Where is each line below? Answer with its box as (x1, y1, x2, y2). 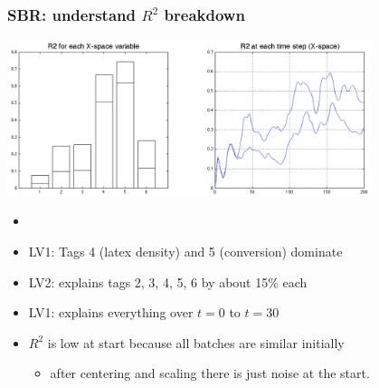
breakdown (164, 3, 245, 25)
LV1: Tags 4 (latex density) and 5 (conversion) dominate (28, 242, 343, 261)
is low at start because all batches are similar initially (47, 333, 345, 352)
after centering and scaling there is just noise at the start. (50, 364, 370, 383)
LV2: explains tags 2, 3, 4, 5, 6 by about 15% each (28, 272, 308, 291)
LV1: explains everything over (28, 303, 194, 322)
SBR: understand (7, 3, 136, 25)
